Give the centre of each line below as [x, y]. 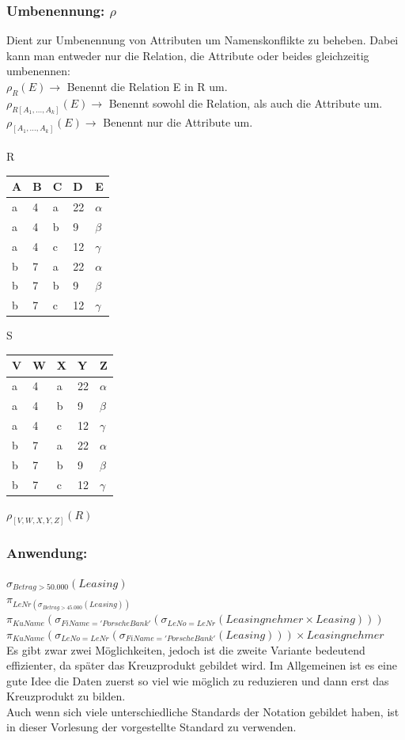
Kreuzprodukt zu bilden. [66, 696]
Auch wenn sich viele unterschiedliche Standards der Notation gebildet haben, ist [203, 711]
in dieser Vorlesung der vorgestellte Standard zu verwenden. [151, 727]
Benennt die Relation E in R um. [147, 86]
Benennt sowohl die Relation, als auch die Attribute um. [246, 102]
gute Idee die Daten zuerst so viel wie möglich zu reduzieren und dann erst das [198, 680]
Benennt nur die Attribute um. [178, 121]
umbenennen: [38, 71]
